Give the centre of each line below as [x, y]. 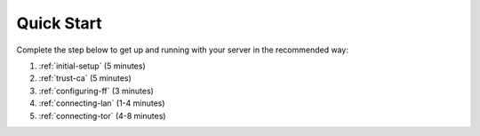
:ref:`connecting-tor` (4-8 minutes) [102, 116]
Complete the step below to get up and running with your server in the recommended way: [182, 50]
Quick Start [59, 23]
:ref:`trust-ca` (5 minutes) [85, 78]
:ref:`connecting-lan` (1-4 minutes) [102, 103]
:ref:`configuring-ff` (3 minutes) [96, 91]
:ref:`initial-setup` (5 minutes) [92, 66]
